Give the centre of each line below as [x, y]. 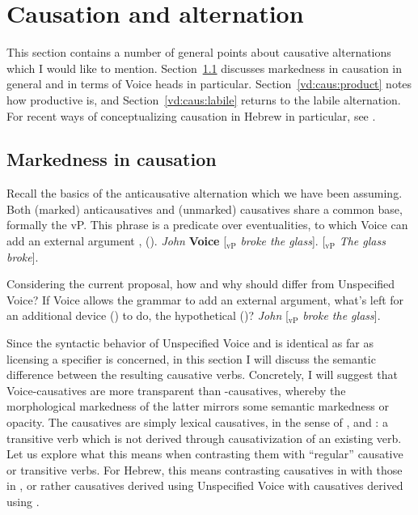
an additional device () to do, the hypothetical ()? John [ [148, 315]
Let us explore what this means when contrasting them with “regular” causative [205, 454]
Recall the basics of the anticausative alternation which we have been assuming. [205, 193]
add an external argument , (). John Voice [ [117, 241]
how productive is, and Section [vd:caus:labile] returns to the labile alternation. [204, 99]
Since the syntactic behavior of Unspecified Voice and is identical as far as [190, 343]
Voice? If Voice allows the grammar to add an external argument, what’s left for [205, 299]
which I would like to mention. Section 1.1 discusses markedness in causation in [205, 68]
